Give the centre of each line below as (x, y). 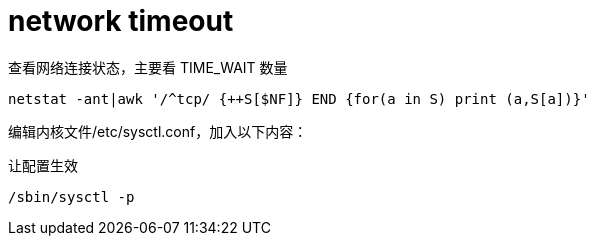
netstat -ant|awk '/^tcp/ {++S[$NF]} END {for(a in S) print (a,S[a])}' (299, 98)
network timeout (121, 21)
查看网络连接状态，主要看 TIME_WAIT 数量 (148, 67)
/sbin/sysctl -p (71, 196)
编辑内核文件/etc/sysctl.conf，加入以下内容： (158, 131)
